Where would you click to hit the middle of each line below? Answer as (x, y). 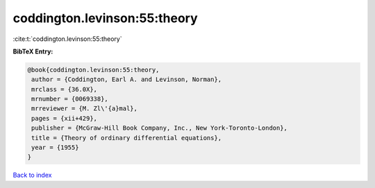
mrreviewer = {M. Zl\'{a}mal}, (85, 109)
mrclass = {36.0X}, (64, 89)
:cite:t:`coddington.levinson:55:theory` (67, 39)
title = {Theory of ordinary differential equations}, (127, 138)
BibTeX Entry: (33, 51)
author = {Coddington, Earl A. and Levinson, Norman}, (127, 79)
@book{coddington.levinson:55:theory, (93, 70)
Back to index (32, 175)
